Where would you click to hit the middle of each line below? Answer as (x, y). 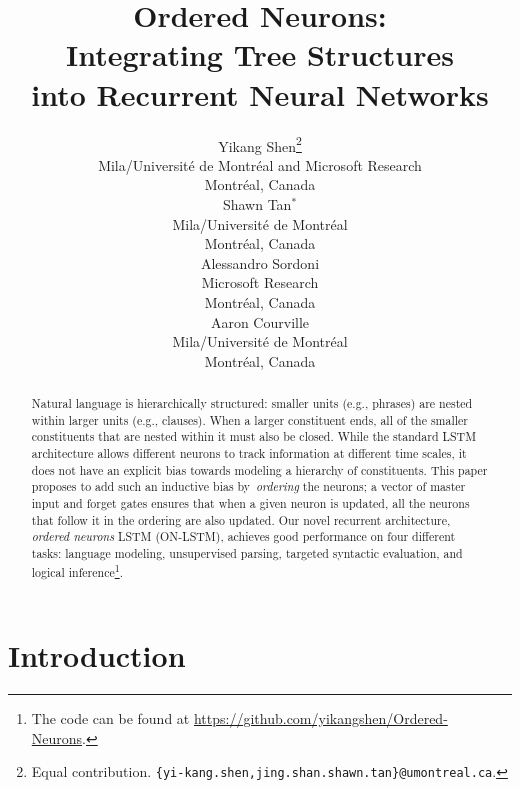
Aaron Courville (260, 321)
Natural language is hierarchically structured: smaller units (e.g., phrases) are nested (252, 403)
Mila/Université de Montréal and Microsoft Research (260, 164)
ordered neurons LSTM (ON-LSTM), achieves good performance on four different (243, 536)
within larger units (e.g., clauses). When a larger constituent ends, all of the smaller (250, 419)
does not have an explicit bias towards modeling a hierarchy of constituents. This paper (259, 469)
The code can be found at (110, 718)
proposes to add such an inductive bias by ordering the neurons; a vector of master (248, 486)
